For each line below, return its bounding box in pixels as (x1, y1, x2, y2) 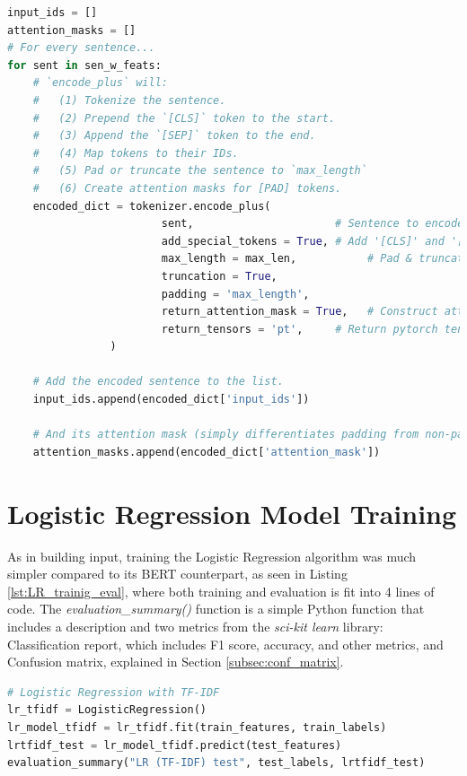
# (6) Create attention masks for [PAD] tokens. (32, 181, 342, 195)
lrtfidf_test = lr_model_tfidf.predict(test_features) (7, 738, 342, 752)
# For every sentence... (7, 41, 155, 55)
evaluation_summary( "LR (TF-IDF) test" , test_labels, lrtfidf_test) (7, 756, 426, 770)
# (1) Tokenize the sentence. (32, 93, 226, 107)
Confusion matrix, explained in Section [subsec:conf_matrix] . (7, 652, 344, 671)
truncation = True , (161, 269, 278, 283)
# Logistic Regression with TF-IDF (7, 685, 220, 699)
